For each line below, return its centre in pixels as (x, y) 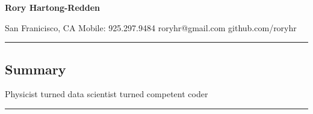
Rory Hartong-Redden (53, 7)
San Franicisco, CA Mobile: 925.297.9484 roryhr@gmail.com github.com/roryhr (151, 27)
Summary (36, 69)
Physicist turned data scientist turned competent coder (107, 94)
